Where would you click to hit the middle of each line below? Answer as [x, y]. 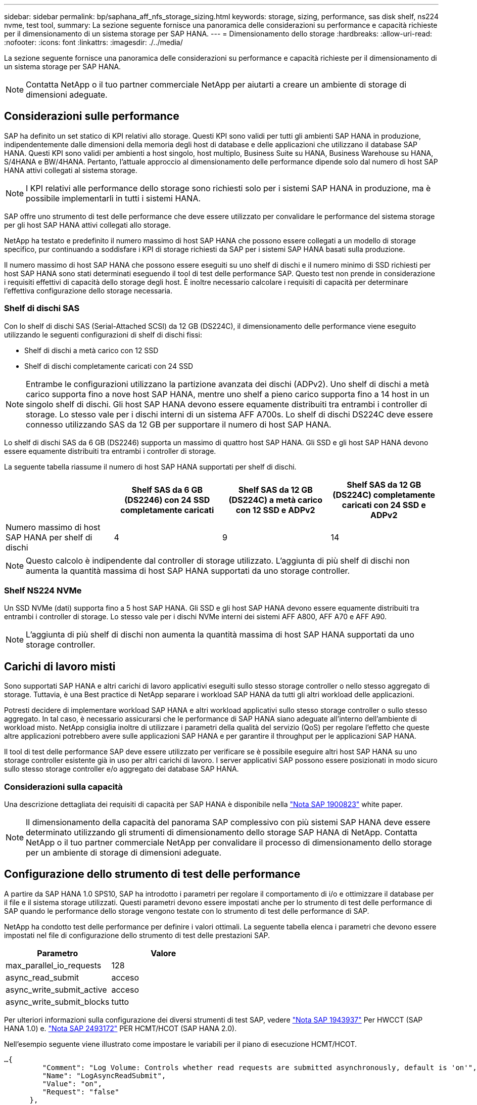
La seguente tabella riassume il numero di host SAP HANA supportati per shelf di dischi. [150, 466]
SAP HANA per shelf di [49, 537]
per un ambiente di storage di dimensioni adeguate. [124, 852]
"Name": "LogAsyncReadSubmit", [104, 1075]
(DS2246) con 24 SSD [167, 500]
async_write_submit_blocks [58, 1002]
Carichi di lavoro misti [60, 666]
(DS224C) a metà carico [276, 500]
